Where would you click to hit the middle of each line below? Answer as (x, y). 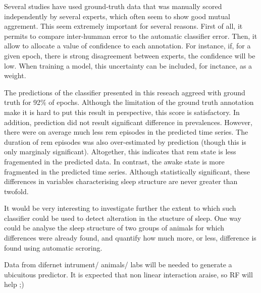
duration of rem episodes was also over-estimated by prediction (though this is (125, 141)
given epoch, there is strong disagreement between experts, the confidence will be (130, 55)
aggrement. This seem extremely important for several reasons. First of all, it (123, 26)
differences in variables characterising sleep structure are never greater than (121, 181)
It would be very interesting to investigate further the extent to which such (120, 208)
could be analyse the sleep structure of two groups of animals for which (114, 228)
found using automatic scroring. (53, 247)
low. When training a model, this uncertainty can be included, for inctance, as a (128, 65)
